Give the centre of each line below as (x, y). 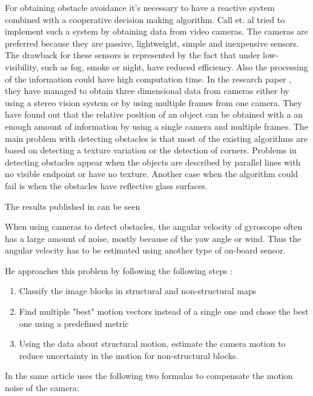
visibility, (22, 66)
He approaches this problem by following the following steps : (119, 270)
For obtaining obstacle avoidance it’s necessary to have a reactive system (140, 7)
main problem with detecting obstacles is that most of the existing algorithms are (156, 138)
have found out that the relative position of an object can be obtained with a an (154, 114)
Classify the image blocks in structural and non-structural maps (138, 291)
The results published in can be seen (73, 206)
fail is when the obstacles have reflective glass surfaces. (106, 185)
